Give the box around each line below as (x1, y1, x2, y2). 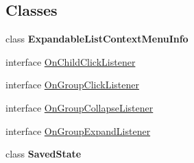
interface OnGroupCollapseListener (5, 100, 154, 114)
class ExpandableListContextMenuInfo (5, 32, 189, 46)
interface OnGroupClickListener (5, 77, 139, 92)
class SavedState (5, 147, 82, 161)
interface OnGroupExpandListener (5, 123, 151, 138)
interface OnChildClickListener (5, 54, 136, 68)
